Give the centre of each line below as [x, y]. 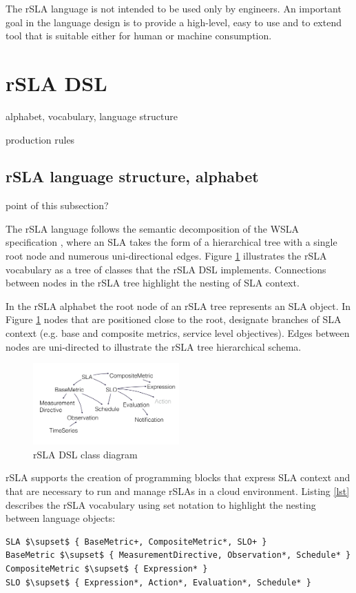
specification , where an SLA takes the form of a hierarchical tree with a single [171, 242]
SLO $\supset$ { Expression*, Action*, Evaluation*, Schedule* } [158, 582]
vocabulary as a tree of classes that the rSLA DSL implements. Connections [166, 269]
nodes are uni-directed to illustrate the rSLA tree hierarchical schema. [154, 346]
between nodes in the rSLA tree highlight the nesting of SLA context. [153, 283]
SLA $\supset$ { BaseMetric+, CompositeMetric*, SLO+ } [136, 542]
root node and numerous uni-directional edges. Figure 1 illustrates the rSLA [166, 256]
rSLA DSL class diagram [85, 454]
